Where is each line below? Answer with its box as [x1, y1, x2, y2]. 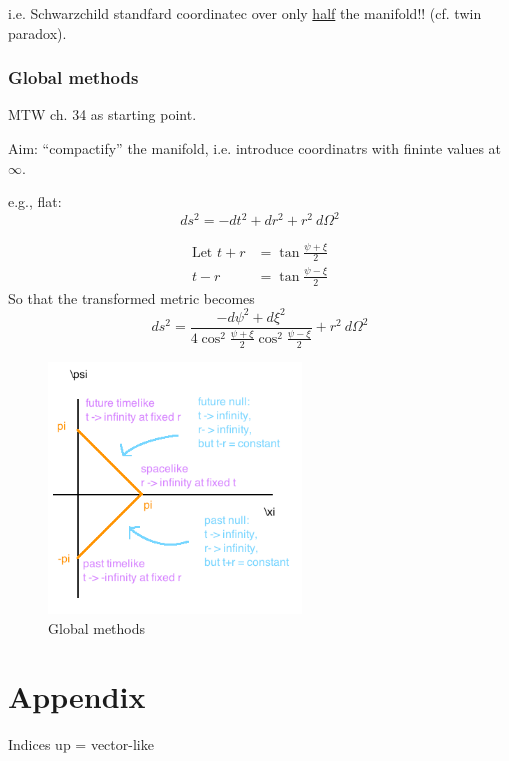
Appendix [8, 676, 146, 717]
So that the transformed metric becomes [8, 287, 255, 308]
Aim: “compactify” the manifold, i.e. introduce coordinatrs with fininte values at [8, 138, 502, 158]
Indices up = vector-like [8, 734, 154, 755]
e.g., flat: [8, 191, 62, 212]
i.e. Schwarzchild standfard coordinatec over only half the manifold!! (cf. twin [8, 3, 482, 23]
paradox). [8, 22, 67, 43]
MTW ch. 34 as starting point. [8, 104, 197, 125]
